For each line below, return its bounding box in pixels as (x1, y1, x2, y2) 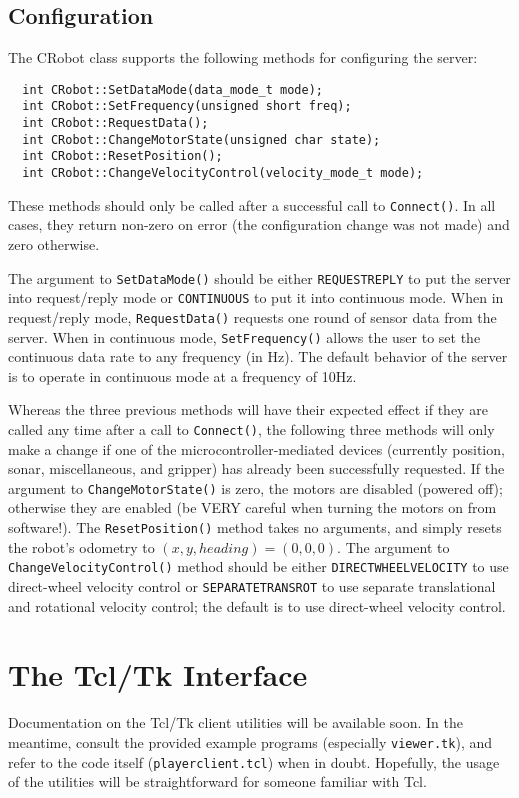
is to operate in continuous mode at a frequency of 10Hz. (8, 365, 357, 386)
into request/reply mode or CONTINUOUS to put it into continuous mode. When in (8, 287, 504, 308)
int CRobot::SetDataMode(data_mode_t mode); (22, 82, 323, 97)
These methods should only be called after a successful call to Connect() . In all (8, 194, 496, 215)
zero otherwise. (8, 233, 100, 254)
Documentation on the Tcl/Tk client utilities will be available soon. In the (8, 712, 463, 733)
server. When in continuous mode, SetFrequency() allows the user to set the (8, 326, 481, 347)
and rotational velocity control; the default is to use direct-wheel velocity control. (8, 595, 506, 616)
